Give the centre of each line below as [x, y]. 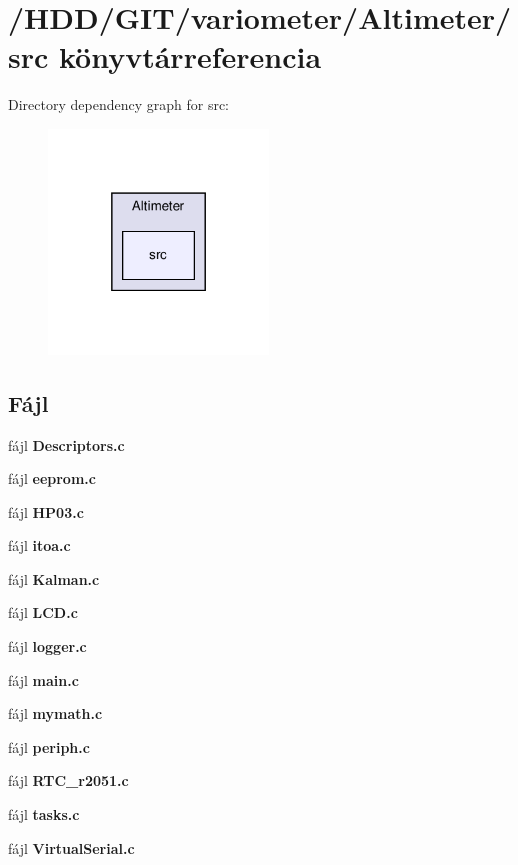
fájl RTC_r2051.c [68, 780]
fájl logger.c [47, 646]
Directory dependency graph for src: [118, 104]
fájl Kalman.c [54, 578]
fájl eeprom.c [52, 478]
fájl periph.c [49, 746]
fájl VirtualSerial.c [71, 847]
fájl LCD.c [43, 612]
